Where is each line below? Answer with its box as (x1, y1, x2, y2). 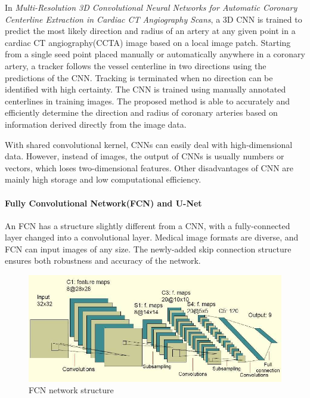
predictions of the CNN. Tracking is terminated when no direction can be (5, 71, 273, 84)
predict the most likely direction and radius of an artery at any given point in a (5, 24, 296, 37)
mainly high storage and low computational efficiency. (5, 173, 201, 186)
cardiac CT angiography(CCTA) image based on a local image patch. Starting (5, 36, 291, 48)
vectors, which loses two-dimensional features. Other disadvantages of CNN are (5, 161, 294, 174)
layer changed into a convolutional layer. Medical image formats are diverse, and (5, 231, 299, 243)
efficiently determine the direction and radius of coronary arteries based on (5, 106, 278, 119)
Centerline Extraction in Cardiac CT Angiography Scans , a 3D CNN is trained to (5, 13, 302, 25)
